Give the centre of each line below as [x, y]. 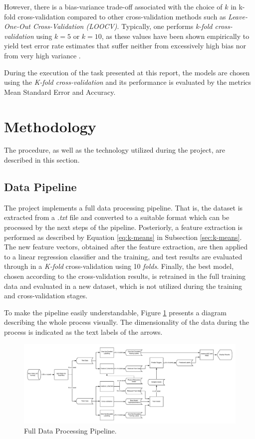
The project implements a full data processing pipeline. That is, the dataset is [124, 207]
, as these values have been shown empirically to [175, 36]
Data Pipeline [40, 187]
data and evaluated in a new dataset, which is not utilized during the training [123, 286]
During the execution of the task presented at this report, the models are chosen [127, 72]
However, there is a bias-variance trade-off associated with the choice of [113, 6]
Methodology [50, 126]
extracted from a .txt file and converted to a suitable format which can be [117, 217]
